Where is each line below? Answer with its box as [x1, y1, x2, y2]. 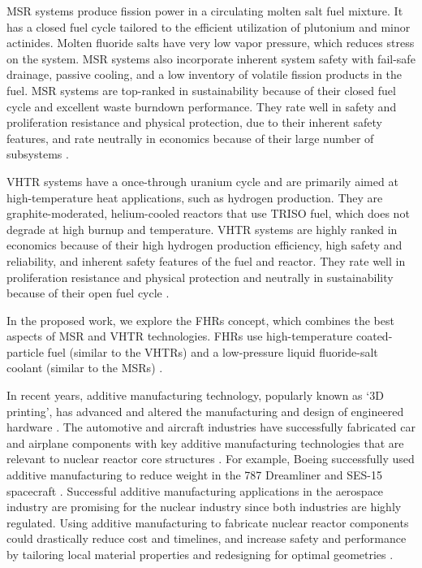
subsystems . [6, 145, 69, 163]
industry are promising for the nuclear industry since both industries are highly [6, 498, 402, 515]
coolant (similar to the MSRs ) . [6, 359, 163, 376]
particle [6, 343, 44, 360]
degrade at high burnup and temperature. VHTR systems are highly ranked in [6, 220, 398, 237]
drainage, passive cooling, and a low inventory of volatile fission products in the [6, 66, 403, 83]
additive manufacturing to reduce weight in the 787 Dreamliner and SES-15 [6, 466, 382, 483]
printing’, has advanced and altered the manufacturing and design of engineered [6, 402, 404, 419]
